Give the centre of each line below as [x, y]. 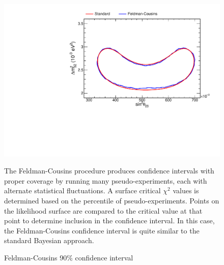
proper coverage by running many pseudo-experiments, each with [106, 180]
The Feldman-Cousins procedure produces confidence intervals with [109, 171]
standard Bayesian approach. [49, 240]
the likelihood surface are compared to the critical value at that [103, 210]
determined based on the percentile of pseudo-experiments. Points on [112, 201]
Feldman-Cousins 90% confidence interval [69, 257]
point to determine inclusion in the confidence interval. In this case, [109, 220]
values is [186, 190]
